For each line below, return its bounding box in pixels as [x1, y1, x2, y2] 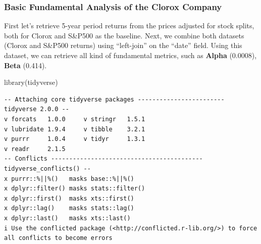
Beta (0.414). [4, 60, 47, 70]
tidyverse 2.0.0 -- [4, 106, 69, 113]
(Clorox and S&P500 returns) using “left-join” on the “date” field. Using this [4, 40, 242, 51]
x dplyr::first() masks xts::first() [4, 194, 134, 202]
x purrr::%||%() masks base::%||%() [4, 175, 134, 182]
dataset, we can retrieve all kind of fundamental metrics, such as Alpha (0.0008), [4, 50, 257, 60]
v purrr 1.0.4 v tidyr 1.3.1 [4, 135, 145, 143]
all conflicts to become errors [4, 234, 113, 242]
